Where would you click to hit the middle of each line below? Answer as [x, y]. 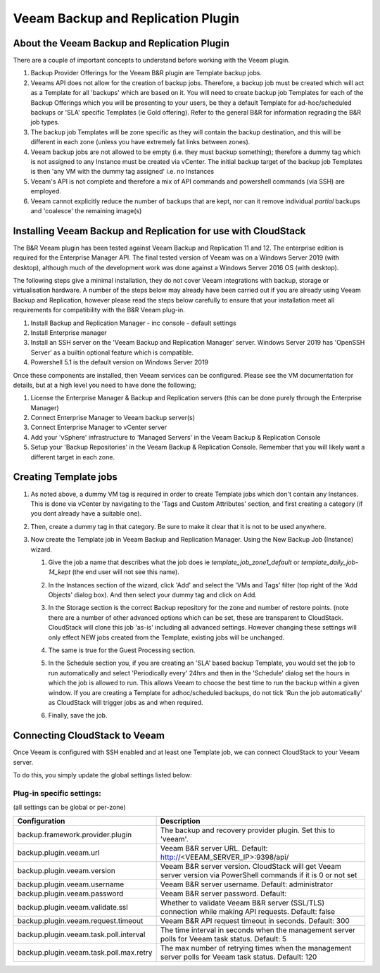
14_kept [59, 572]
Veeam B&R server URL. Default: [214, 848]
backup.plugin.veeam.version [66, 870]
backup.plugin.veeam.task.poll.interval [81, 934]
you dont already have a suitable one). [86, 514]
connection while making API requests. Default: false [248, 911]
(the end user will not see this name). [126, 572]
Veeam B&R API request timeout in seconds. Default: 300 [255, 920]
